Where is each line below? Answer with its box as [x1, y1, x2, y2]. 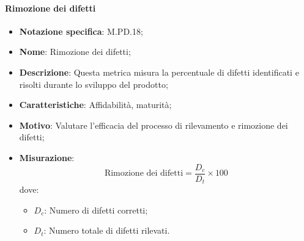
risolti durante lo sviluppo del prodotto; [19, 77, 168, 90]
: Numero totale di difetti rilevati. [43, 224, 170, 237]
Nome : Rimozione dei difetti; [19, 45, 131, 58]
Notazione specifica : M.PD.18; [19, 24, 143, 37]
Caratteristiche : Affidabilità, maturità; [19, 98, 172, 111]
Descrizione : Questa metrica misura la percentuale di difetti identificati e [19, 65, 299, 78]
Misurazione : [19, 151, 75, 164]
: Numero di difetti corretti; [44, 203, 148, 216]
